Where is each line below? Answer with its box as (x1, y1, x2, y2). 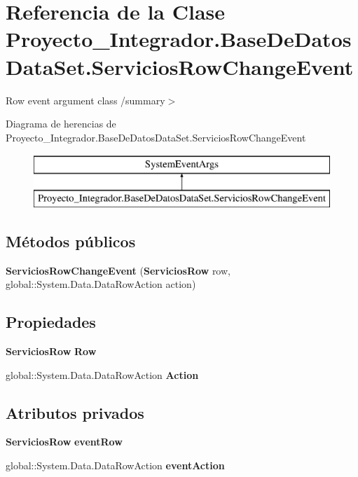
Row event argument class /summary (6, 92, 165, 107)
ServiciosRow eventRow (6, 434, 123, 449)
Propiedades (6, 311, 96, 333)
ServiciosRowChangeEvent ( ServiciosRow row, (6, 263, 230, 277)
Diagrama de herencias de (6, 116, 116, 131)
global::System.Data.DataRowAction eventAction (6, 458, 225, 473)
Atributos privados (6, 401, 144, 423)
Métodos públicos (6, 230, 136, 251)
